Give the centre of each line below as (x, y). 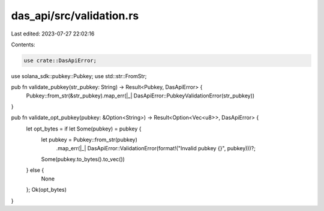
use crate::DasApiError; (60, 60)
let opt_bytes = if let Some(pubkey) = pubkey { (84, 129)
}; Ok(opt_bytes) (46, 190)
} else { (35, 170)
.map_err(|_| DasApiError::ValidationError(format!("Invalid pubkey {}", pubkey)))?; (156, 148)
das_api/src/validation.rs (75, 16)
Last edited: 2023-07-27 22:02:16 (53, 34)
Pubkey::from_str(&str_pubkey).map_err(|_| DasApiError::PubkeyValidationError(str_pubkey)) (140, 96)
